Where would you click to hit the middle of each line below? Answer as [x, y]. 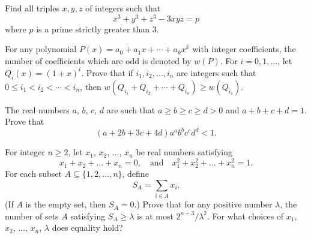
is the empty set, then [66, 204]
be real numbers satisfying [184, 152]
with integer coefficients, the [244, 49]
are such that [131, 109]
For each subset [33, 174]
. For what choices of [246, 216]
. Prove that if [107, 72]
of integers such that [123, 8]
